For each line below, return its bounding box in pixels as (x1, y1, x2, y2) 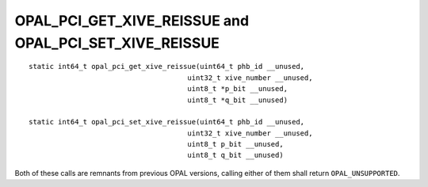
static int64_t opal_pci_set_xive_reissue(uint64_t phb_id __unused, (29, 117, 305, 127)
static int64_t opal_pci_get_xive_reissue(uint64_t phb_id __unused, (29, 62, 305, 71)
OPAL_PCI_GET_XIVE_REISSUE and (14, 12, 250, 29)
